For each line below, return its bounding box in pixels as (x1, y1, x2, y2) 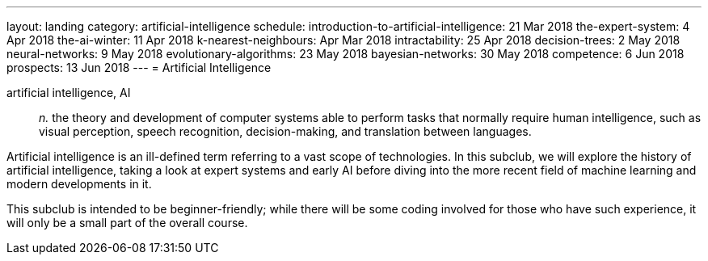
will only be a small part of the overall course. (6, 216, 248, 229)
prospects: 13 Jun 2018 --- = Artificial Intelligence (6, 61, 272, 74)
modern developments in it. (6, 177, 152, 191)
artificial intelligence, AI (6, 86, 131, 99)
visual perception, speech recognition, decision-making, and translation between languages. (39, 124, 532, 138)
